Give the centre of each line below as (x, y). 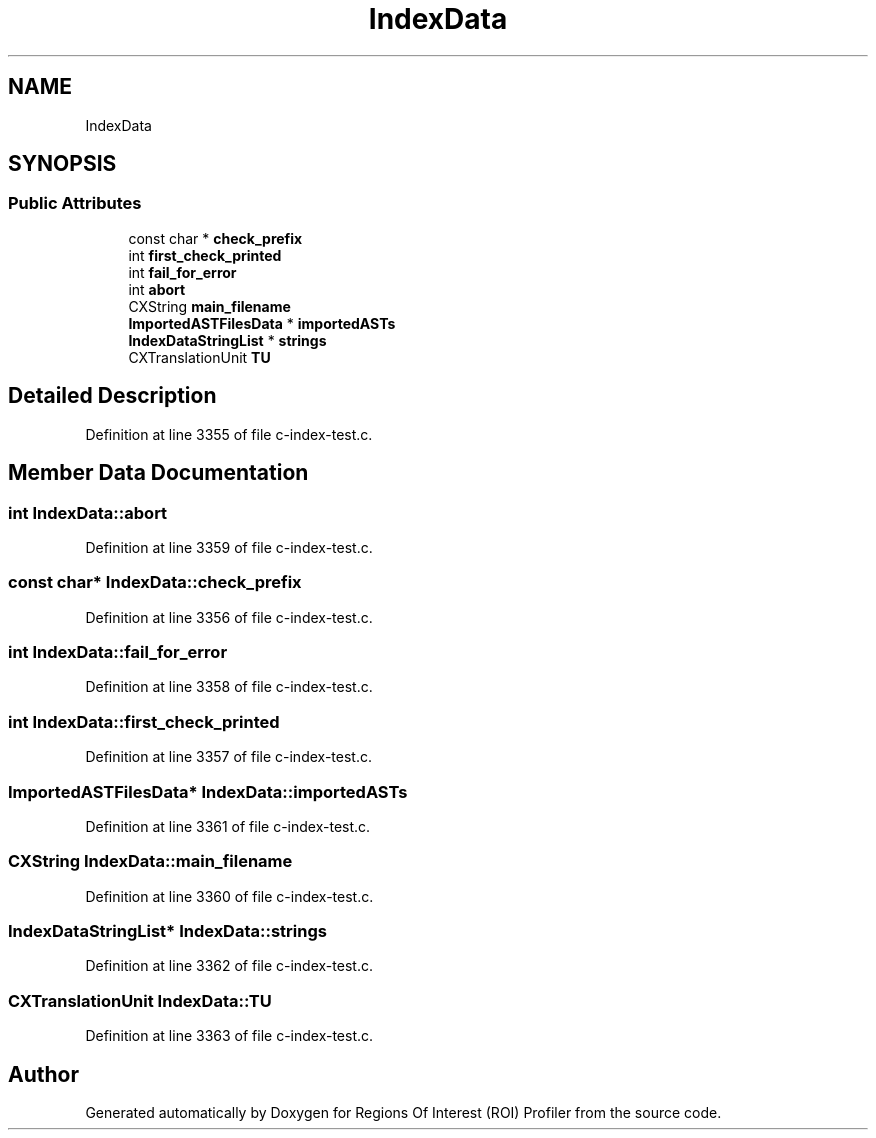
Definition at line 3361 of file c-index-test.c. (228, 826)
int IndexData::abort (88, 512)
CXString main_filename (209, 306)
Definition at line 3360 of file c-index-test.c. (229, 896)
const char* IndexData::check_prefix (155, 582)
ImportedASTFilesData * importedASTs (262, 323)
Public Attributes (75, 203)
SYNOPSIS (62, 164)
